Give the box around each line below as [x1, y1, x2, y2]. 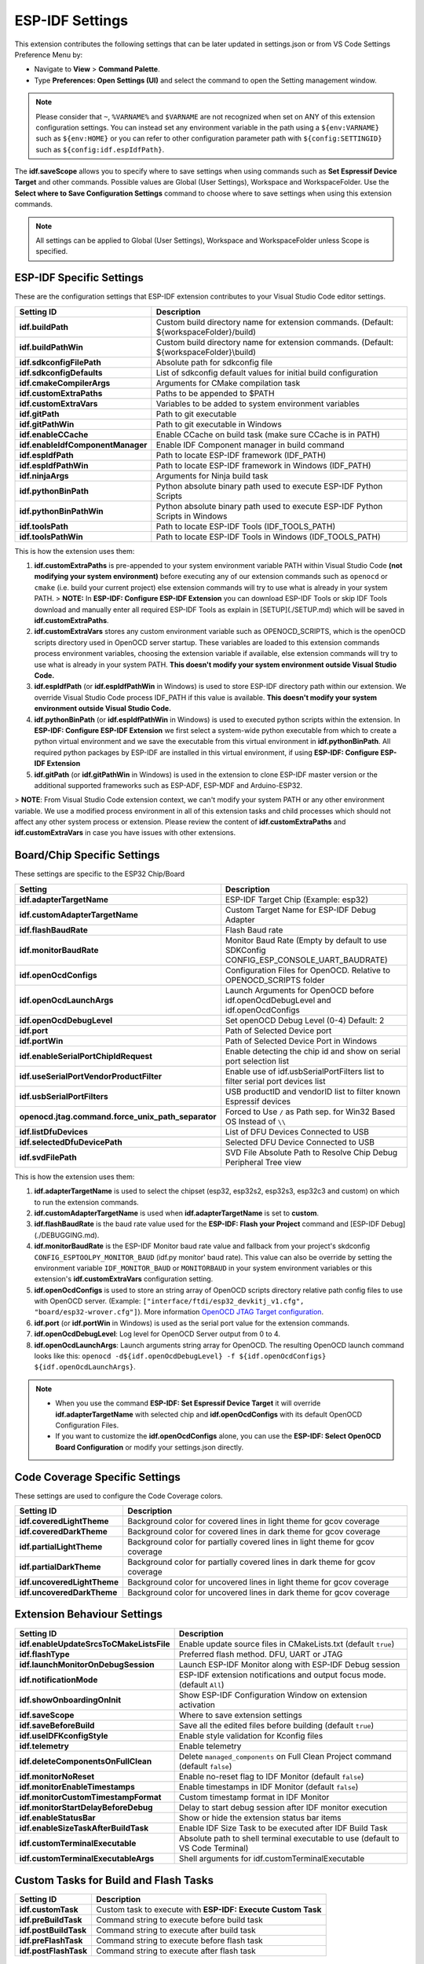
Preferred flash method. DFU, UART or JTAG [178, 1648, 343, 1659]
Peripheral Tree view [225, 1156, 302, 1167]
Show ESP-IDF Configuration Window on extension [178, 1689, 367, 1700]
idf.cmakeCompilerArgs [19, 377, 111, 388]
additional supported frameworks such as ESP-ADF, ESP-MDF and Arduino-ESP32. [34, 780, 303, 790]
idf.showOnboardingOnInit [19, 1694, 122, 1705]
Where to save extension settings [178, 1709, 302, 1720]
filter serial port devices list [225, 1075, 326, 1086]
